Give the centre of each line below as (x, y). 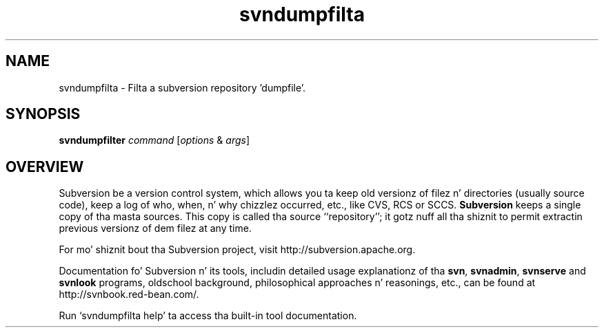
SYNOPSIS (43, 114)
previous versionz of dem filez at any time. (155, 228)
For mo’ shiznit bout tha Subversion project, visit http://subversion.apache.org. (237, 250)
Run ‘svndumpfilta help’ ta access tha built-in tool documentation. (208, 316)
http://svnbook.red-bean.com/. (129, 294)
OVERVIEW (45, 166)
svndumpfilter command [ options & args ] (154, 140)
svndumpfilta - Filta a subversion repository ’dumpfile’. (182, 87)
